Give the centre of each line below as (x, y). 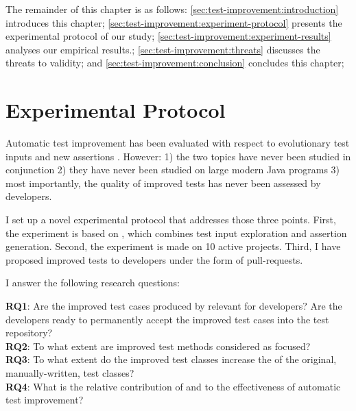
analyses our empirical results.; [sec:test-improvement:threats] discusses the (163, 49)
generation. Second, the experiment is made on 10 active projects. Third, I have (173, 246)
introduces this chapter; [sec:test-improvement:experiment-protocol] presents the (174, 22)
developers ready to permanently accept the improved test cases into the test (167, 319)
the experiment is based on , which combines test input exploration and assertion (176, 233)
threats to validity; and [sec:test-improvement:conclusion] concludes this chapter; (175, 63)
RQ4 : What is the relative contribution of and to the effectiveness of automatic (173, 386)
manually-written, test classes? (70, 373)
